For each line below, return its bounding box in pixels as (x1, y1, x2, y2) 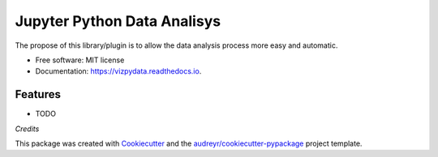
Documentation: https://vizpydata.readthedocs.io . (35, 66, 202, 76)
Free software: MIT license (35, 55, 125, 65)
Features (15, 87, 61, 101)
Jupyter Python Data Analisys (15, 12, 221, 30)
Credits (15, 124, 40, 134)
